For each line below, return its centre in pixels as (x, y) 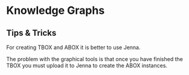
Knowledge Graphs (56, 11)
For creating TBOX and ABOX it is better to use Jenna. (73, 47)
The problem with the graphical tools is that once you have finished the (94, 59)
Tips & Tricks (31, 33)
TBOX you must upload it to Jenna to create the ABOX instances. (87, 65)
